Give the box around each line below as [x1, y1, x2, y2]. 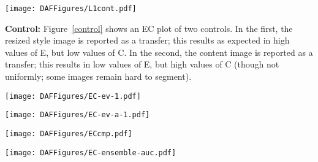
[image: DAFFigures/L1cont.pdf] [5, 4, 137, 13]
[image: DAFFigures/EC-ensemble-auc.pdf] [5, 148, 176, 157]
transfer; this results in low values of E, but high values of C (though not [5, 58, 279, 71]
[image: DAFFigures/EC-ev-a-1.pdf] [5, 110, 150, 120]
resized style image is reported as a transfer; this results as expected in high [5, 34, 290, 47]
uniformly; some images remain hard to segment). [5, 70, 192, 83]
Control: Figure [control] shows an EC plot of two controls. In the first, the [5, 21, 293, 34]
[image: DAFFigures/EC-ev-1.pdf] [5, 91, 141, 101]
